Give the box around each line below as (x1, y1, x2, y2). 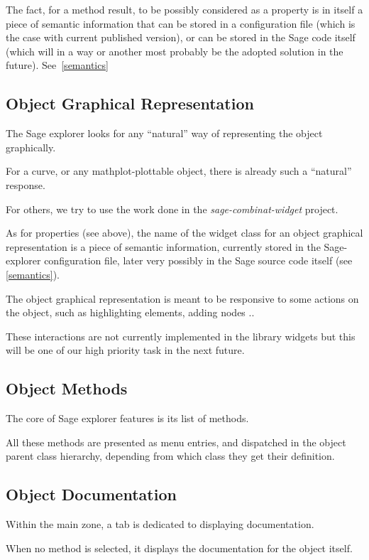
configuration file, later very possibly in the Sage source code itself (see (44, 253, 353, 268)
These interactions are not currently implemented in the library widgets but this (6, 328, 356, 343)
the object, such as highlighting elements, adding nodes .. (6, 305, 255, 320)
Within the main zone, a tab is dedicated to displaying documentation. (6, 517, 314, 532)
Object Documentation (6, 483, 177, 505)
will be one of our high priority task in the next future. (6, 343, 245, 357)
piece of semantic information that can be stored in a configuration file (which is (6, 16, 356, 31)
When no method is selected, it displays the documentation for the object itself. (6, 540, 353, 555)
